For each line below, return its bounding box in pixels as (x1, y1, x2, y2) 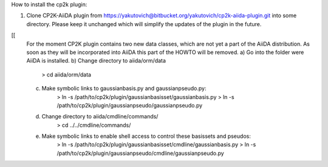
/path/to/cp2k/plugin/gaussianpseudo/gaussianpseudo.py (56, 101, 203, 109)
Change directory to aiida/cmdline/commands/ (41, 113, 159, 120)
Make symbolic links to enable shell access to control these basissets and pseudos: (41, 132, 251, 140)
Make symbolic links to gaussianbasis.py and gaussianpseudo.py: (41, 85, 207, 92)
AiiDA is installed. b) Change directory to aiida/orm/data (26, 57, 166, 64)
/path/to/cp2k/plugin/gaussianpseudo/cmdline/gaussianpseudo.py (56, 149, 224, 157)
